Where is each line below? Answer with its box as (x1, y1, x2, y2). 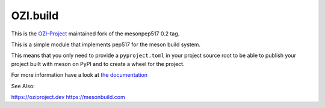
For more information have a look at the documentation (11, 71, 147, 79)
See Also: (11, 82, 36, 89)
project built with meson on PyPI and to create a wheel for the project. (11, 60, 185, 67)
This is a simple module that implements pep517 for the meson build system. (11, 41, 201, 48)
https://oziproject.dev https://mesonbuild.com (11, 93, 126, 100)
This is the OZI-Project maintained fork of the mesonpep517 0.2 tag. (11, 30, 180, 37)
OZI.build (11, 9, 59, 22)
